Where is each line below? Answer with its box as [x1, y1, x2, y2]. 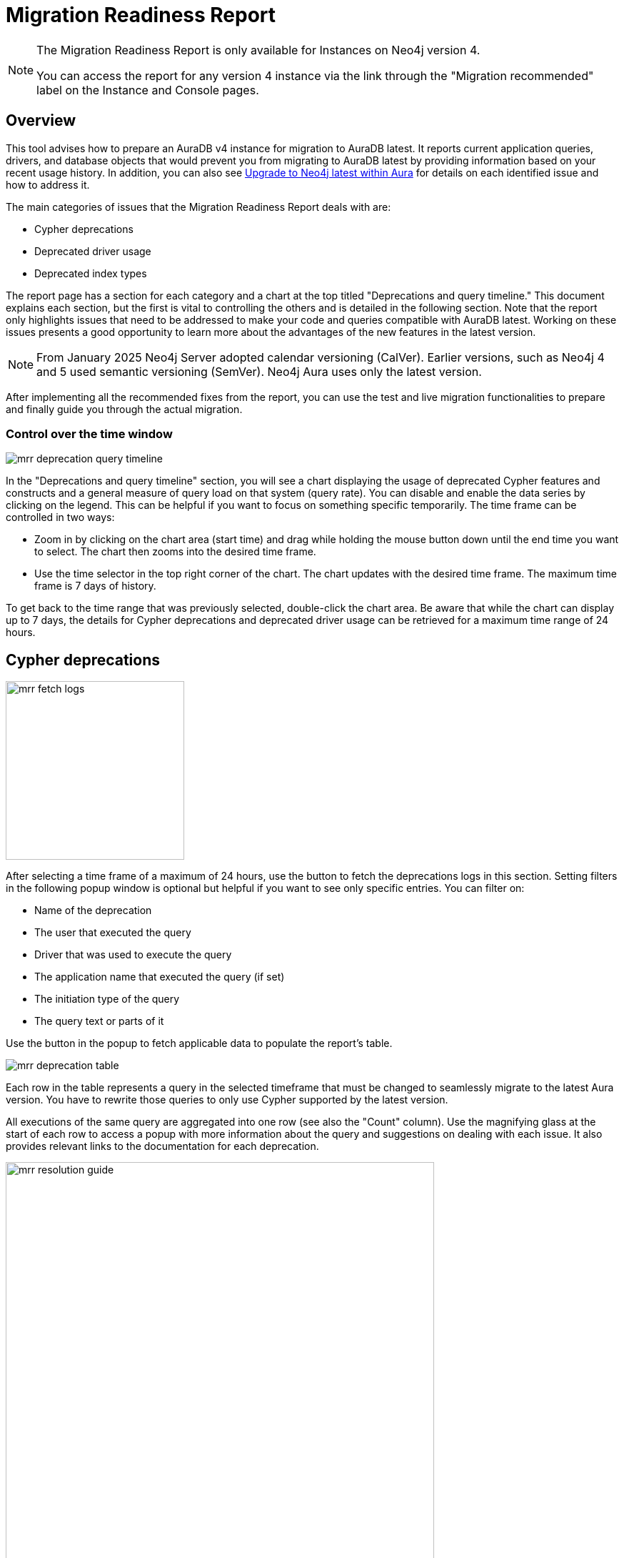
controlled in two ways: [6, 511, 115, 524]
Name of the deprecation [34, 904, 152, 917]
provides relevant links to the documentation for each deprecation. [6, 1140, 319, 1153]
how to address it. [6, 178, 90, 191]
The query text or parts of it [34, 1015, 164, 1028]
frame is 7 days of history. [34, 580, 156, 592]
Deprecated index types [34, 267, 147, 279]
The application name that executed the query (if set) [34, 971, 285, 983]
